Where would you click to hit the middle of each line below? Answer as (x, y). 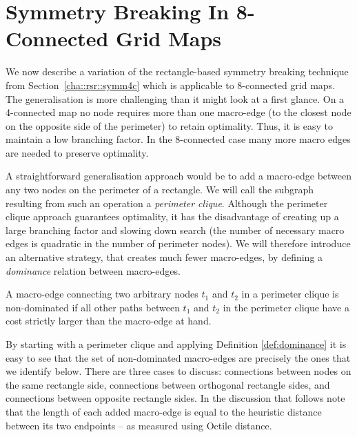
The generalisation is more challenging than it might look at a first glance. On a (175, 98)
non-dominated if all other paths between (93, 307)
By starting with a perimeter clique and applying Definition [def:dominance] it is (176, 344)
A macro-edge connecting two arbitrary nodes (102, 294)
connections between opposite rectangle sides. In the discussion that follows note (175, 398)
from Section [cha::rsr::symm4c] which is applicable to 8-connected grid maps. (171, 85)
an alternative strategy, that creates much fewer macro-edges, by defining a (164, 257)
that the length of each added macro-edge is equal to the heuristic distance (164, 411)
